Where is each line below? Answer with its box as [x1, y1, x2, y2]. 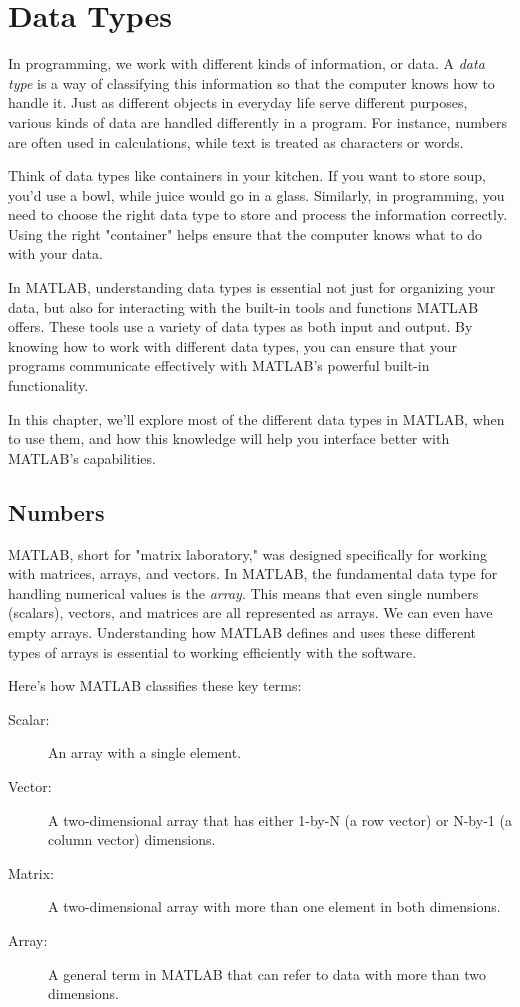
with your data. [8, 243, 103, 264]
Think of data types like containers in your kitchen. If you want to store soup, [8, 165, 486, 186]
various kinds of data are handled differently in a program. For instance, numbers [8, 111, 507, 132]
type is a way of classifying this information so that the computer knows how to [8, 72, 495, 93]
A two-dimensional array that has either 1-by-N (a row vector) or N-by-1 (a [48, 809, 512, 830]
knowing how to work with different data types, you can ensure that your [8, 335, 458, 356]
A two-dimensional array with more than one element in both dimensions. [48, 896, 501, 917]
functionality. [8, 375, 89, 396]
